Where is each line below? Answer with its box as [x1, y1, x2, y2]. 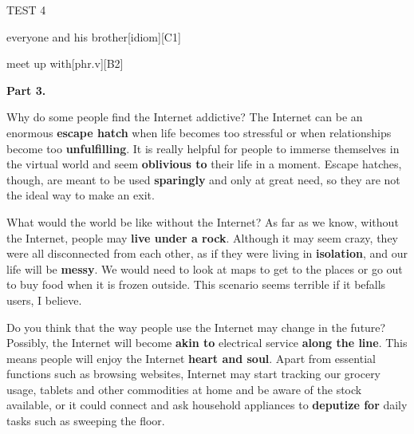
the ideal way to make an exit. [6, 187, 155, 203]
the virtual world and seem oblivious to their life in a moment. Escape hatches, [6, 156, 402, 172]
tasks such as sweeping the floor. [6, 412, 165, 429]
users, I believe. [6, 291, 82, 308]
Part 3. [6, 81, 46, 98]
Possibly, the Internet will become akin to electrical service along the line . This [6, 334, 408, 351]
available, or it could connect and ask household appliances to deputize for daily [6, 397, 408, 413]
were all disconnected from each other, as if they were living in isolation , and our [6, 245, 408, 262]
